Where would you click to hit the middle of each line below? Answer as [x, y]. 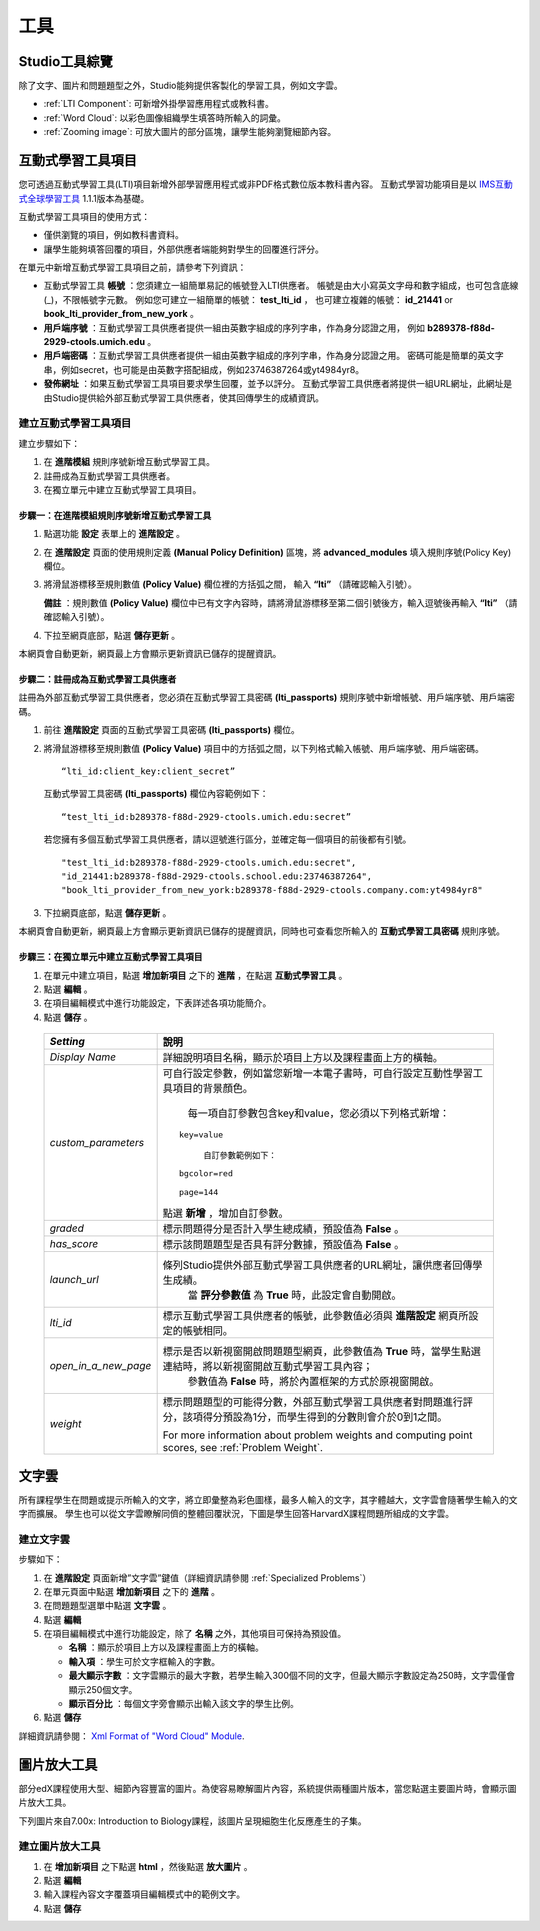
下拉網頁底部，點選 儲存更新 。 [107, 912]
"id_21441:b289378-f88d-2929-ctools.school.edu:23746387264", [217, 876]
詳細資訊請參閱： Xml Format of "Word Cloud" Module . [131, 1736]
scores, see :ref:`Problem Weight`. [243, 1448]
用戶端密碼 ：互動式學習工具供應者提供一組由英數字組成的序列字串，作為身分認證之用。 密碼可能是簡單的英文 [269, 356]
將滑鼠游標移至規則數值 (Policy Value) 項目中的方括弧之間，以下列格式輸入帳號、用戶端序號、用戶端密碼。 [263, 748]
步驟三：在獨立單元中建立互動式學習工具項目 [110, 957]
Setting [67, 1042]
